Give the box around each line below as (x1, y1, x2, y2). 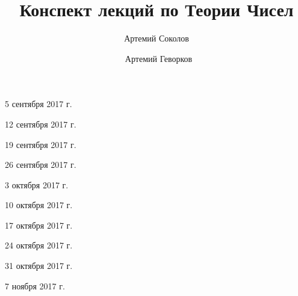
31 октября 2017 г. (5, 259, 73, 272)
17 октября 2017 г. (5, 218, 73, 231)
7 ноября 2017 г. (5, 279, 65, 292)
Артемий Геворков (125, 52, 193, 64)
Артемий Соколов (124, 32, 189, 45)
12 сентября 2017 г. (5, 117, 76, 130)
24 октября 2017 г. (5, 239, 73, 251)
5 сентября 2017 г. (5, 97, 72, 110)
